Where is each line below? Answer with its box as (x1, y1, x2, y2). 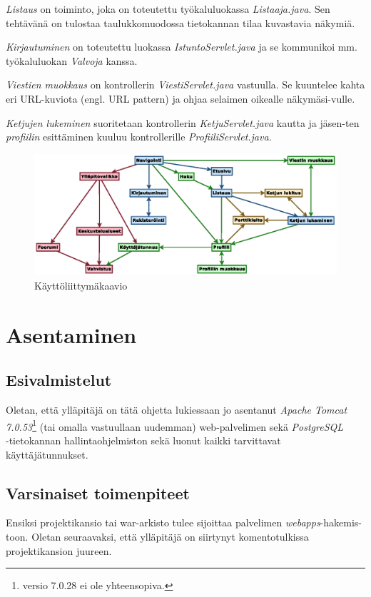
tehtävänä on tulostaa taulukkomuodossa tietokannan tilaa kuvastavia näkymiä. (6, 15, 355, 30)
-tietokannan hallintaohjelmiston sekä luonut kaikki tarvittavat (6, 432, 281, 447)
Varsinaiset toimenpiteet (6, 481, 190, 504)
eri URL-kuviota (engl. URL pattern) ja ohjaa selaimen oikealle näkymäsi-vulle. (6, 91, 355, 106)
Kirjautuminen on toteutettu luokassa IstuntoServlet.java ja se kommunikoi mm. (6, 39, 357, 54)
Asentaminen (6, 320, 137, 349)
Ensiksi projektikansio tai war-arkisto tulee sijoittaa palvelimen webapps (6, 515, 320, 530)
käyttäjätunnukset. (6, 447, 88, 461)
